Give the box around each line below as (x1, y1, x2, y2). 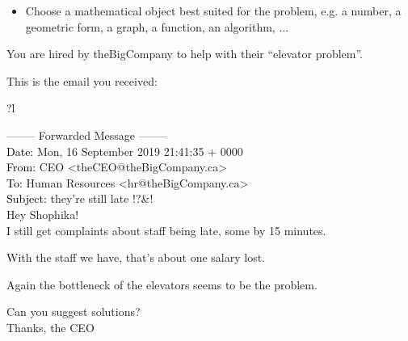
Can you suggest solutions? (6, 303, 141, 320)
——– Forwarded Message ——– (6, 126, 167, 143)
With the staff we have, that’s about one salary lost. (6, 249, 265, 266)
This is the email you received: (6, 72, 158, 89)
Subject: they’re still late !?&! (6, 190, 154, 207)
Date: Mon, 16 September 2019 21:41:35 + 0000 (6, 142, 243, 159)
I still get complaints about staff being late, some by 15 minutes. (6, 221, 326, 238)
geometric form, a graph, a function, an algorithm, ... (25, 18, 289, 35)
